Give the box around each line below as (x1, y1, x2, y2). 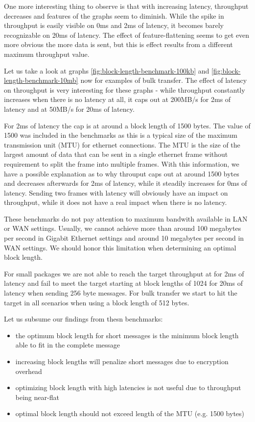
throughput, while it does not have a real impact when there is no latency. (4, 197, 227, 207)
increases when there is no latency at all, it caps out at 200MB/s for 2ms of (4, 94, 231, 104)
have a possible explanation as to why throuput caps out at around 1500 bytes (4, 168, 239, 178)
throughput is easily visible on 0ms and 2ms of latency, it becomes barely (4, 20, 224, 30)
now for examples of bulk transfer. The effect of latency (80, 75, 247, 85)
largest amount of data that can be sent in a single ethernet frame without (4, 149, 228, 159)
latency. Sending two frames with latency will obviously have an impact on (4, 187, 228, 198)
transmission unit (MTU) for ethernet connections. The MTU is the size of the (4, 139, 240, 149)
